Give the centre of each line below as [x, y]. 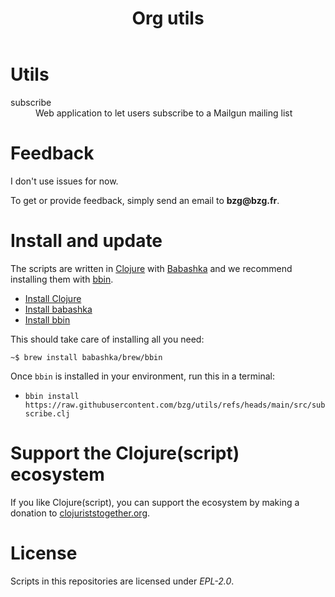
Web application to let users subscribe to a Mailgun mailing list [164, 113]
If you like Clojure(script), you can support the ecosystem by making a [155, 502]
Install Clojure [53, 298]
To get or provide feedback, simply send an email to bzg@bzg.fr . [145, 200]
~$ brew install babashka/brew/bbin [86, 357]
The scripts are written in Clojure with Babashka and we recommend [151, 268]
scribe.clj [47, 413]
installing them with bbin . [62, 279]
